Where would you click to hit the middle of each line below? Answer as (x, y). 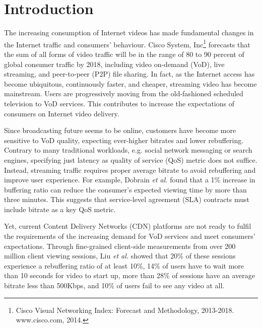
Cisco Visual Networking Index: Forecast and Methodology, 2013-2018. (125, 310)
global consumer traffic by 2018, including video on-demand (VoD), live (114, 64)
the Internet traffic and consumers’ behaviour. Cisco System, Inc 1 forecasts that (127, 43)
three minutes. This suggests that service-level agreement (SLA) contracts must (127, 199)
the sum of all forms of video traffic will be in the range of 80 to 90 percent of (124, 54)
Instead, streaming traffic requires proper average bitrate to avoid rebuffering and (130, 170)
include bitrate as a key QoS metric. (60, 209)
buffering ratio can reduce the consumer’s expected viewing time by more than (125, 189)
